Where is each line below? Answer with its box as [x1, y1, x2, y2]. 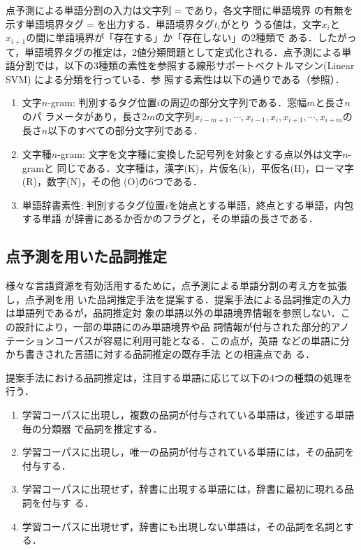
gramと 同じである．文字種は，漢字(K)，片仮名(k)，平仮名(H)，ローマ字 [22, 160, 354, 175]
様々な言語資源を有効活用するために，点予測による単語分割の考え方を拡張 [6, 278, 347, 293]
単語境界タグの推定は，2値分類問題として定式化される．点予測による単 [24, 44, 352, 59]
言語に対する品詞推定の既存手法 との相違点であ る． [73, 347, 316, 361]
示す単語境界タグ [6, 16, 84, 31]
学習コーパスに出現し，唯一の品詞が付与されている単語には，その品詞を [22, 444, 355, 459]
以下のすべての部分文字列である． [47, 123, 203, 138]
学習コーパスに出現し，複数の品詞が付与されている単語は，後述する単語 [22, 407, 355, 421]
